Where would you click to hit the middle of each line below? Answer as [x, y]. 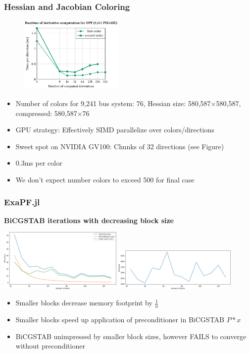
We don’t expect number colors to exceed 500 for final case [105, 180]
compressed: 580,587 [46, 113]
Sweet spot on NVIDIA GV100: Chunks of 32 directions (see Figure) [120, 146]
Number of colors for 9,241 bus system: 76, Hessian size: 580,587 [113, 103]
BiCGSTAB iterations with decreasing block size [89, 220]
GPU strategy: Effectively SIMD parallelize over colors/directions [115, 130]
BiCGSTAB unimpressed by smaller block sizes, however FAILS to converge [131, 336]
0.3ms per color [39, 163]
